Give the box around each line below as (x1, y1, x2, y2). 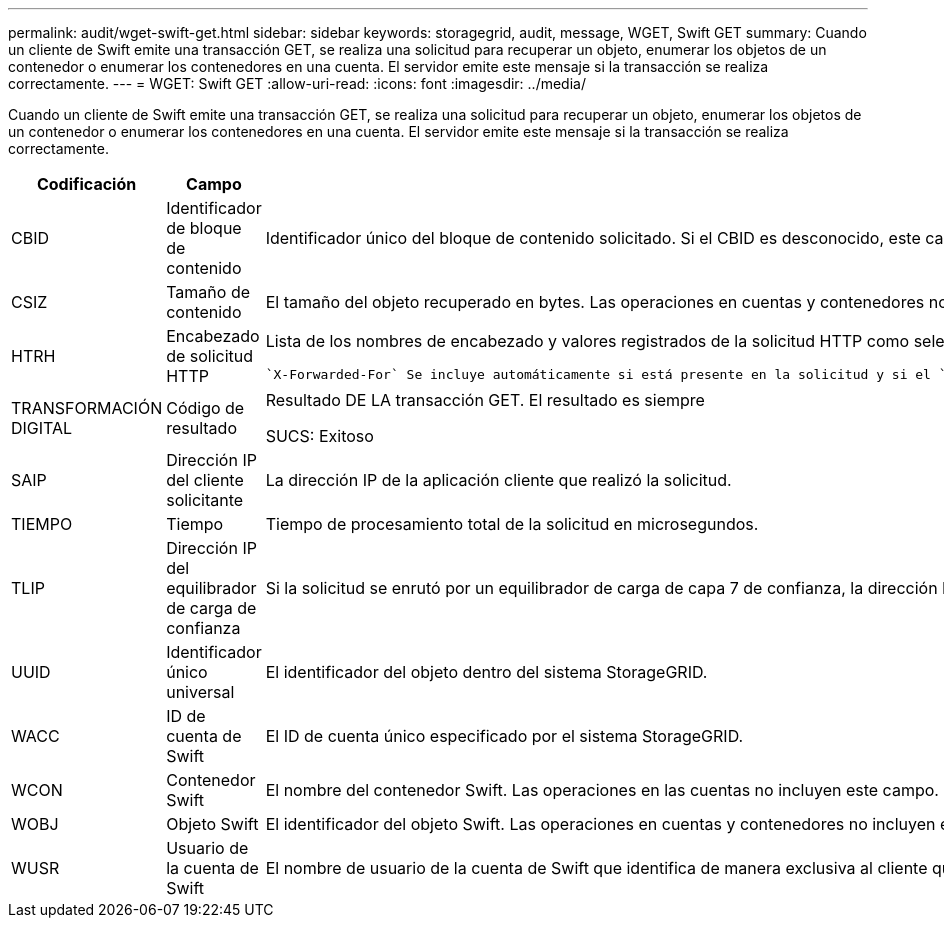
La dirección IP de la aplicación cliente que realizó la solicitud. (265, 470, 732, 490)
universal (166, 682, 235, 702)
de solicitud (166, 346, 254, 366)
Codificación (36, 174, 137, 194)
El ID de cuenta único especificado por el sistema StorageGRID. (265, 726, 744, 746)
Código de (166, 398, 245, 418)
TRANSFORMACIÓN (11, 398, 163, 418)
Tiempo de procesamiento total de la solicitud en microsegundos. (265, 514, 759, 534)
